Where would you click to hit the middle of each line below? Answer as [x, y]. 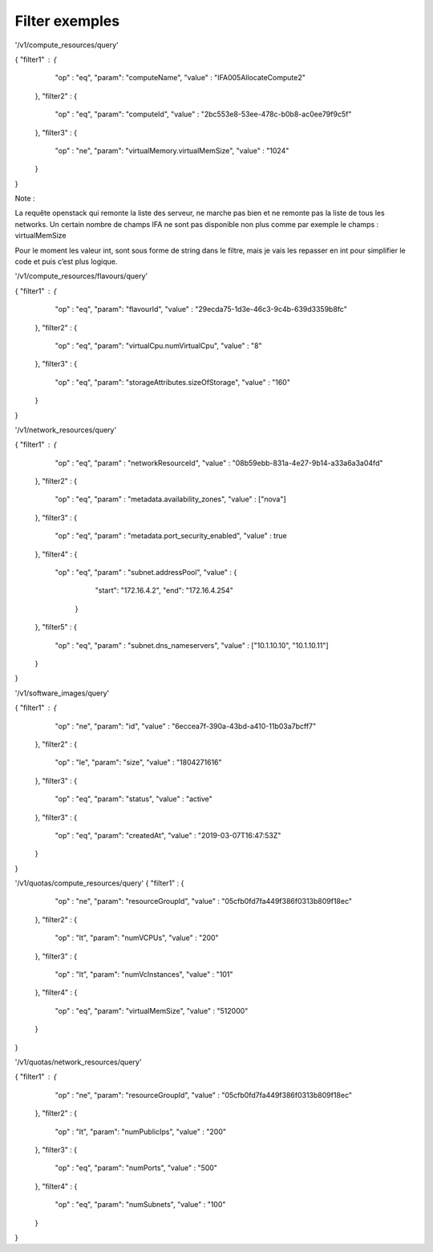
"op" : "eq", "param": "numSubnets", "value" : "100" [140, 1205]
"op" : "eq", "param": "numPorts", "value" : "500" [136, 1168]
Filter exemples [67, 21]
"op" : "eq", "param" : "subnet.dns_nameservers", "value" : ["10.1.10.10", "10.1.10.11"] [192, 645]
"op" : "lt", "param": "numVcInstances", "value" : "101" [144, 974]
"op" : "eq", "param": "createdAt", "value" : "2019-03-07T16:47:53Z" [168, 835]
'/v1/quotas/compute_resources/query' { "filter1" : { [99, 883]
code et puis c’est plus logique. [66, 261]
